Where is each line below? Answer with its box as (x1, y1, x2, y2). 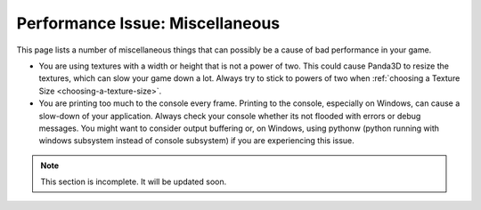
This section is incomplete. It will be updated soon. (40, 176, 227, 187)
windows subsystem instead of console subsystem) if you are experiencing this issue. (38, 135, 355, 146)
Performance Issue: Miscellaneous (16, 13, 281, 33)
